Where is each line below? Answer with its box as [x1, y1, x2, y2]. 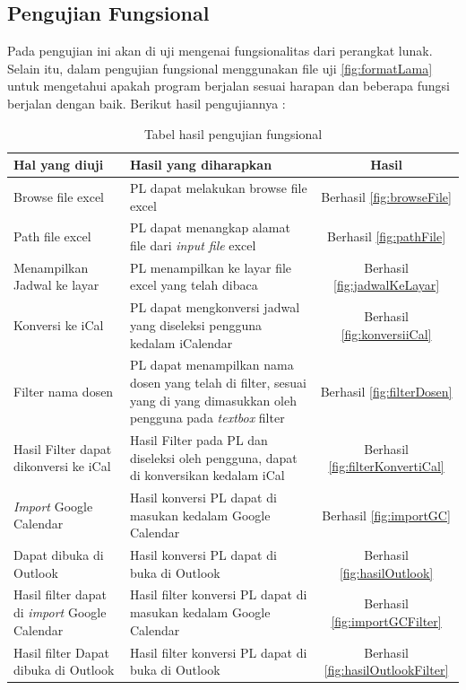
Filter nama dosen [13, 381, 114, 400]
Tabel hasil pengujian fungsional [143, 124, 323, 143]
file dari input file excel [129, 236, 256, 255]
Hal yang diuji [13, 155, 104, 174]
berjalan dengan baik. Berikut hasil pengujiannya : [7, 93, 286, 112]
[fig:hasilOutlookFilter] [324, 660, 449, 679]
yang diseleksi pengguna [129, 315, 263, 334]
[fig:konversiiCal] [341, 324, 432, 343]
